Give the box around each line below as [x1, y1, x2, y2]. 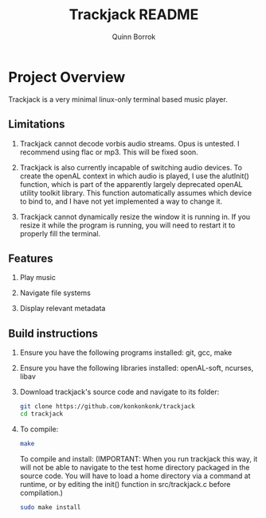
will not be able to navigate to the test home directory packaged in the [19, 462, 250, 472]
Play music [19, 273, 56, 282]
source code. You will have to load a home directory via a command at [19, 471, 251, 481]
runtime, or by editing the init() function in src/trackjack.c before [19, 479, 231, 489]
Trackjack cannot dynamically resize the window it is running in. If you [19, 212, 251, 221]
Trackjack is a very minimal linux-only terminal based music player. [8, 94, 229, 104]
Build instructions [8, 326, 98, 340]
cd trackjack [19, 410, 64, 418]
